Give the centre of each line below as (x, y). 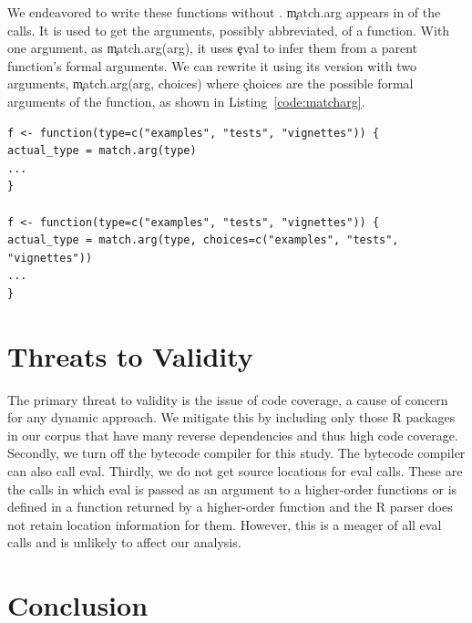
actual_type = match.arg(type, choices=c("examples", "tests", (203, 240)
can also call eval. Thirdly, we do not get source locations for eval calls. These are (235, 471)
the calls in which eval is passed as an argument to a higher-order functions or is (232, 488)
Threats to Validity (130, 355)
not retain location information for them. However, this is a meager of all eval (225, 524)
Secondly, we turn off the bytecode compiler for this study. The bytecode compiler (236, 453)
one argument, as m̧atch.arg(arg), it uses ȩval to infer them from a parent (212, 48)
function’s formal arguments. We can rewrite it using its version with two (212, 65)
